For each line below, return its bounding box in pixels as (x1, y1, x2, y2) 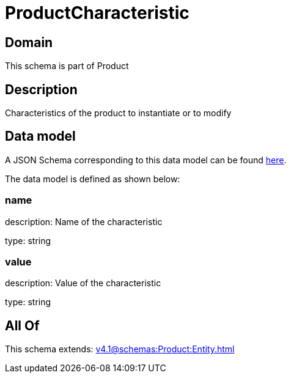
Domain (5, 34, 53, 50)
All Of (5, 317, 40, 333)
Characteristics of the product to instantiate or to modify (5, 108, 232, 119)
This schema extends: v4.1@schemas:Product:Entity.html (5, 344, 235, 355)
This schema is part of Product (5, 61, 129, 72)
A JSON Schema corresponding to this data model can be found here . (5, 154, 287, 165)
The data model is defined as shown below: (5, 173, 180, 184)
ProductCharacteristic (5, 2, 190, 23)
